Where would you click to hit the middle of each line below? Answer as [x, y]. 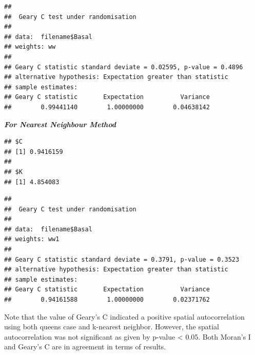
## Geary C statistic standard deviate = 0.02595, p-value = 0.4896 [124, 67]
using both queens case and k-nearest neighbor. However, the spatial [112, 327]
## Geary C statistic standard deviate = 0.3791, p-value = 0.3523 [122, 259]
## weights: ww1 [32, 239]
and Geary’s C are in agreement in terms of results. [85, 347]
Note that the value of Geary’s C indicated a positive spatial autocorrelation [124, 316]
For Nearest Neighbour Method [60, 124]
